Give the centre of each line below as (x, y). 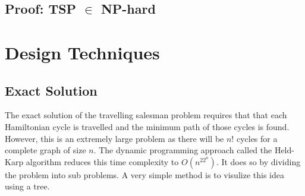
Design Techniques (82, 52)
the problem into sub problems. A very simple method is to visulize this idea (144, 174)
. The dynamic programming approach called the (183, 150)
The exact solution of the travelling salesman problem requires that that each (146, 115)
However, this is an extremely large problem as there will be (114, 138)
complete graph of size (45, 150)
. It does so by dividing (258, 161)
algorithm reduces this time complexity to (102, 161)
